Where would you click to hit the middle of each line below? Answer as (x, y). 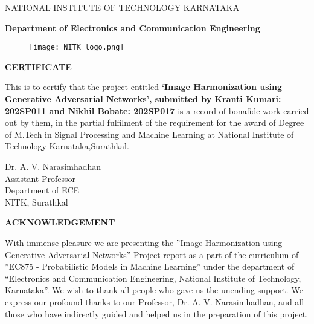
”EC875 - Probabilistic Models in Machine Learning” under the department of (150, 266)
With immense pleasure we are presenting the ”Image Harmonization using (144, 242)
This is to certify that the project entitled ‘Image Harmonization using (143, 87)
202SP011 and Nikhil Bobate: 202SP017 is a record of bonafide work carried (157, 110)
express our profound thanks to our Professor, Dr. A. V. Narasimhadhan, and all (155, 301)
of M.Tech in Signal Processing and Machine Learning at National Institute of (149, 134)
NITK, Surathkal (37, 202)
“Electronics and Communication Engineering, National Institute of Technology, (153, 278)
